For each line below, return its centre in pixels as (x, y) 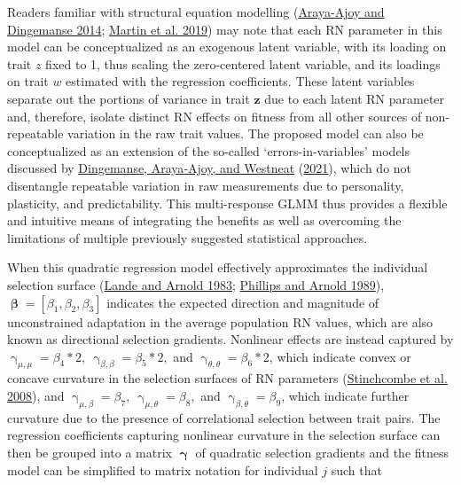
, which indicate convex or (340, 356)
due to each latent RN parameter (355, 98)
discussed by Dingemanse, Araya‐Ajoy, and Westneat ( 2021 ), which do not (210, 168)
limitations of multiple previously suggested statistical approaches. (188, 237)
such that (356, 469)
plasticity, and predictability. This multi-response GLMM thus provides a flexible (227, 203)
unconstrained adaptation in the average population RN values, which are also (220, 321)
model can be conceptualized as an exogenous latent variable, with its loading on (227, 47)
